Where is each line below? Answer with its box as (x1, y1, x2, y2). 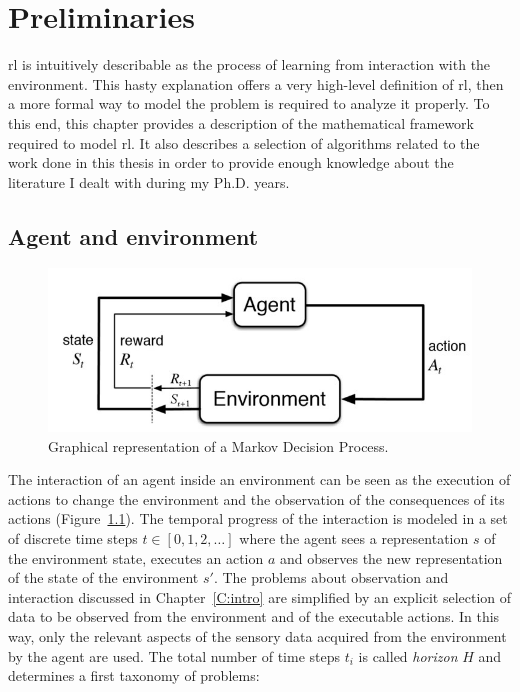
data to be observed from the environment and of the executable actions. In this (8, 606, 500, 627)
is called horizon (358, 645, 458, 666)
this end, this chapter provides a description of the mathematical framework (8, 112, 475, 133)
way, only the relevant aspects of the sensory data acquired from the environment (8, 625, 507, 646)
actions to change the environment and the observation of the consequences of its (8, 488, 505, 509)
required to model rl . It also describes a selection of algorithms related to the (8, 132, 480, 153)
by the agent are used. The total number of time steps (8, 645, 340, 666)
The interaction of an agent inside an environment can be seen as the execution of (8, 469, 511, 490)
